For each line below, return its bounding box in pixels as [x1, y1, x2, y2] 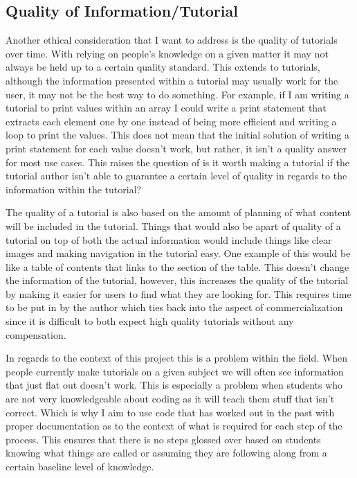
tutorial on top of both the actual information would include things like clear [6, 232, 332, 247]
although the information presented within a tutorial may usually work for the [6, 73, 338, 87]
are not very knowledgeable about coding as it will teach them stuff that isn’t [6, 391, 335, 406]
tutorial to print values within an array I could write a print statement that [6, 100, 327, 115]
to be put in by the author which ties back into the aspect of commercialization [6, 300, 343, 315]
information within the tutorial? [6, 182, 142, 196]
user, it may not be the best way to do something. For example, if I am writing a [6, 87, 349, 101]
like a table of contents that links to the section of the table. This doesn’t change [6, 259, 349, 274]
